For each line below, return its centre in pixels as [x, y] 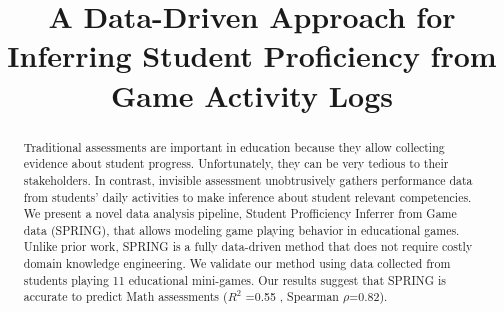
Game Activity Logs [252, 94]
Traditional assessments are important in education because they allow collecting [234, 146]
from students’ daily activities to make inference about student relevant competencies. [247, 196]
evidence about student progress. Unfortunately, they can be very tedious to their [236, 163]
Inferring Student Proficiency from [252, 55]
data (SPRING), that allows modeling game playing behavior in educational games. [241, 229]
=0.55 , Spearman [292, 296]
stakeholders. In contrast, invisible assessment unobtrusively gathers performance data [248, 179]
